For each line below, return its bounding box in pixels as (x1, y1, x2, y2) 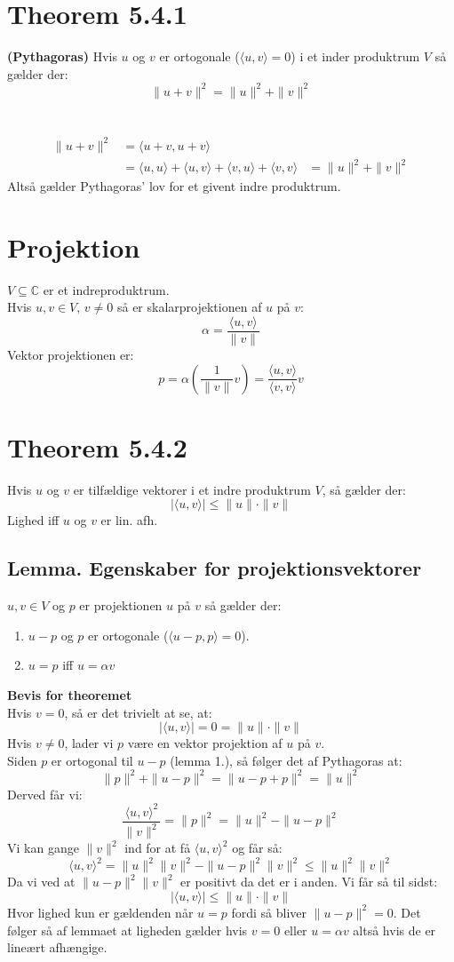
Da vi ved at (7, 872, 76, 891)
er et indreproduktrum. (43, 280, 170, 298)
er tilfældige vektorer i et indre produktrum (73, 480, 311, 498)
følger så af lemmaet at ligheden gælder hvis (7, 920, 248, 939)
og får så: (232, 839, 283, 857)
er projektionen (79, 596, 163, 615)
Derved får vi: (7, 784, 83, 803)
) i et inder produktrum (291, 47, 420, 66)
